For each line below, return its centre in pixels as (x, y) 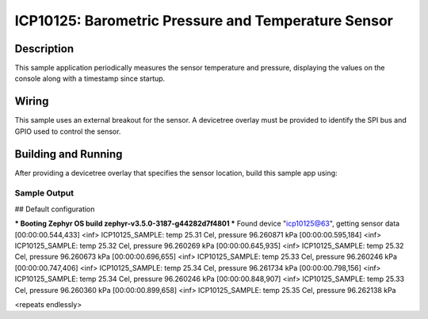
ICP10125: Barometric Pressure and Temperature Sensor (204, 21)
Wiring (32, 102)
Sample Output (44, 193)
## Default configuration (55, 209)
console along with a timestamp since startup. (90, 78)
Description (44, 49)
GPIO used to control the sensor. (68, 131)
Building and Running (69, 154)
